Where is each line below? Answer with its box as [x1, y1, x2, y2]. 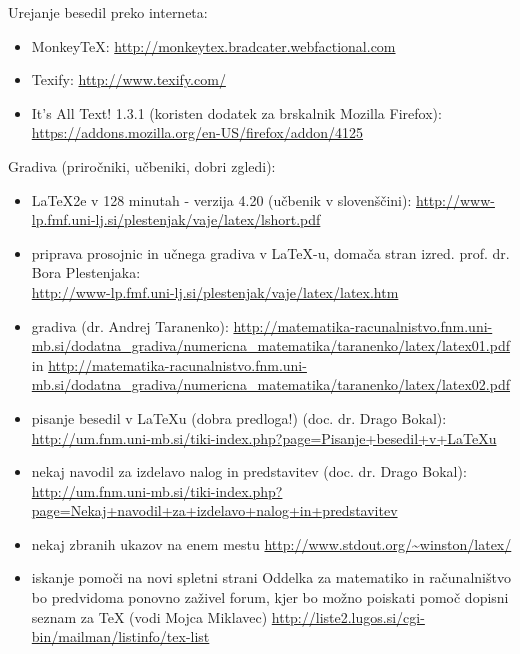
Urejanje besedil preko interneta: [8, 2, 208, 22]
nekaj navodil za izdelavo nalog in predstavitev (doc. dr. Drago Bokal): [31, 461, 467, 482]
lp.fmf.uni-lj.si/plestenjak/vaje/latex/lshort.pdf [31, 209, 321, 230]
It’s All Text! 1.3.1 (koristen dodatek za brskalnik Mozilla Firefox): [31, 102, 442, 123]
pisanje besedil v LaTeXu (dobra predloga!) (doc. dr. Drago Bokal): [31, 407, 447, 428]
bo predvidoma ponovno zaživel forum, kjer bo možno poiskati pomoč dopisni [31, 587, 509, 608]
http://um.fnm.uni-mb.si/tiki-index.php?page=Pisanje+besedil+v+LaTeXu [31, 427, 497, 448]
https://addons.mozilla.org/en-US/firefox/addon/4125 [31, 122, 364, 143]
